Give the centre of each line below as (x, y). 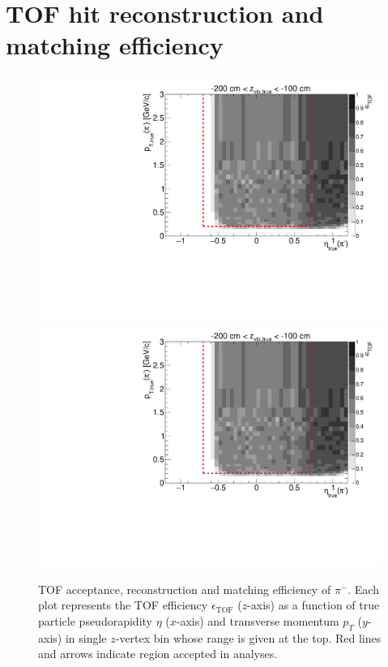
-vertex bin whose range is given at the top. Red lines (248, 637)
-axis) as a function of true (313, 605)
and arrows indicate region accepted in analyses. (158, 654)
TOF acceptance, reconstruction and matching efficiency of (185, 589)
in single (86, 637)
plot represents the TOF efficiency (123, 605)
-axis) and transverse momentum (258, 621)
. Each (363, 589)
